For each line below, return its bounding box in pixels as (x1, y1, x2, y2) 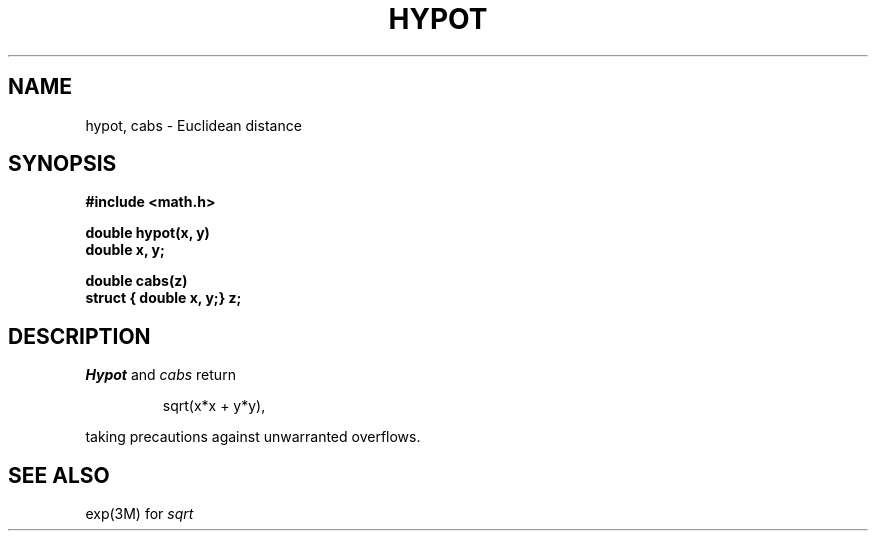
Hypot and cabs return (85, 366, 236, 384)
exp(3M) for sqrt (85, 505, 194, 523)
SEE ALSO (8, 462, 110, 488)
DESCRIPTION (8, 323, 151, 349)
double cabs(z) (85, 272, 188, 290)
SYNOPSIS (8, 151, 117, 177)
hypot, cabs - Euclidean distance (85, 116, 302, 134)
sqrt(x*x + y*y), (162, 397, 266, 415)
